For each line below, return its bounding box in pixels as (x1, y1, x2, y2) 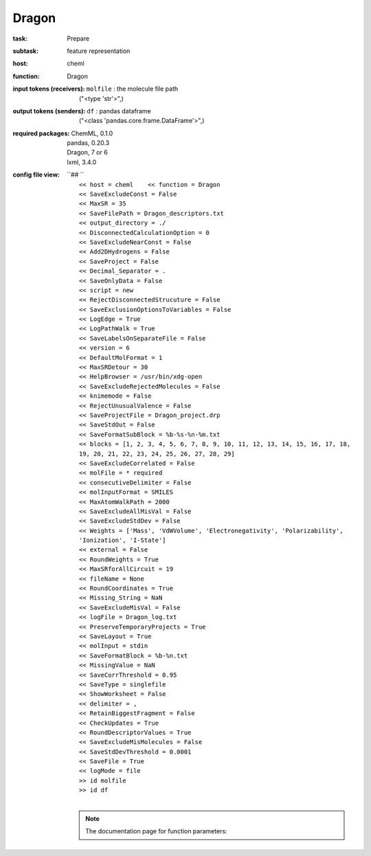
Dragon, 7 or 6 (67, 148, 108, 157)
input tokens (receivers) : (12, 85, 85, 93)
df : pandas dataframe (87, 106, 151, 115)
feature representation (67, 47, 131, 55)
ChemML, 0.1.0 (71, 129, 113, 137)
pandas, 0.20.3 (67, 139, 110, 147)
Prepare (67, 34, 89, 43)
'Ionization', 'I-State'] (79, 537, 166, 544)
